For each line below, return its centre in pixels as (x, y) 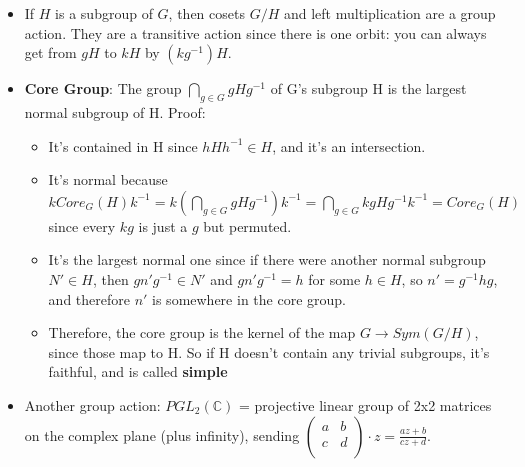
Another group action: (92, 404)
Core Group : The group (103, 88)
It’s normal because (108, 179)
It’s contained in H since (123, 145)
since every (82, 225)
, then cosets (206, 13)
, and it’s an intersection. (349, 145)
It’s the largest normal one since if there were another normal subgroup (267, 259)
